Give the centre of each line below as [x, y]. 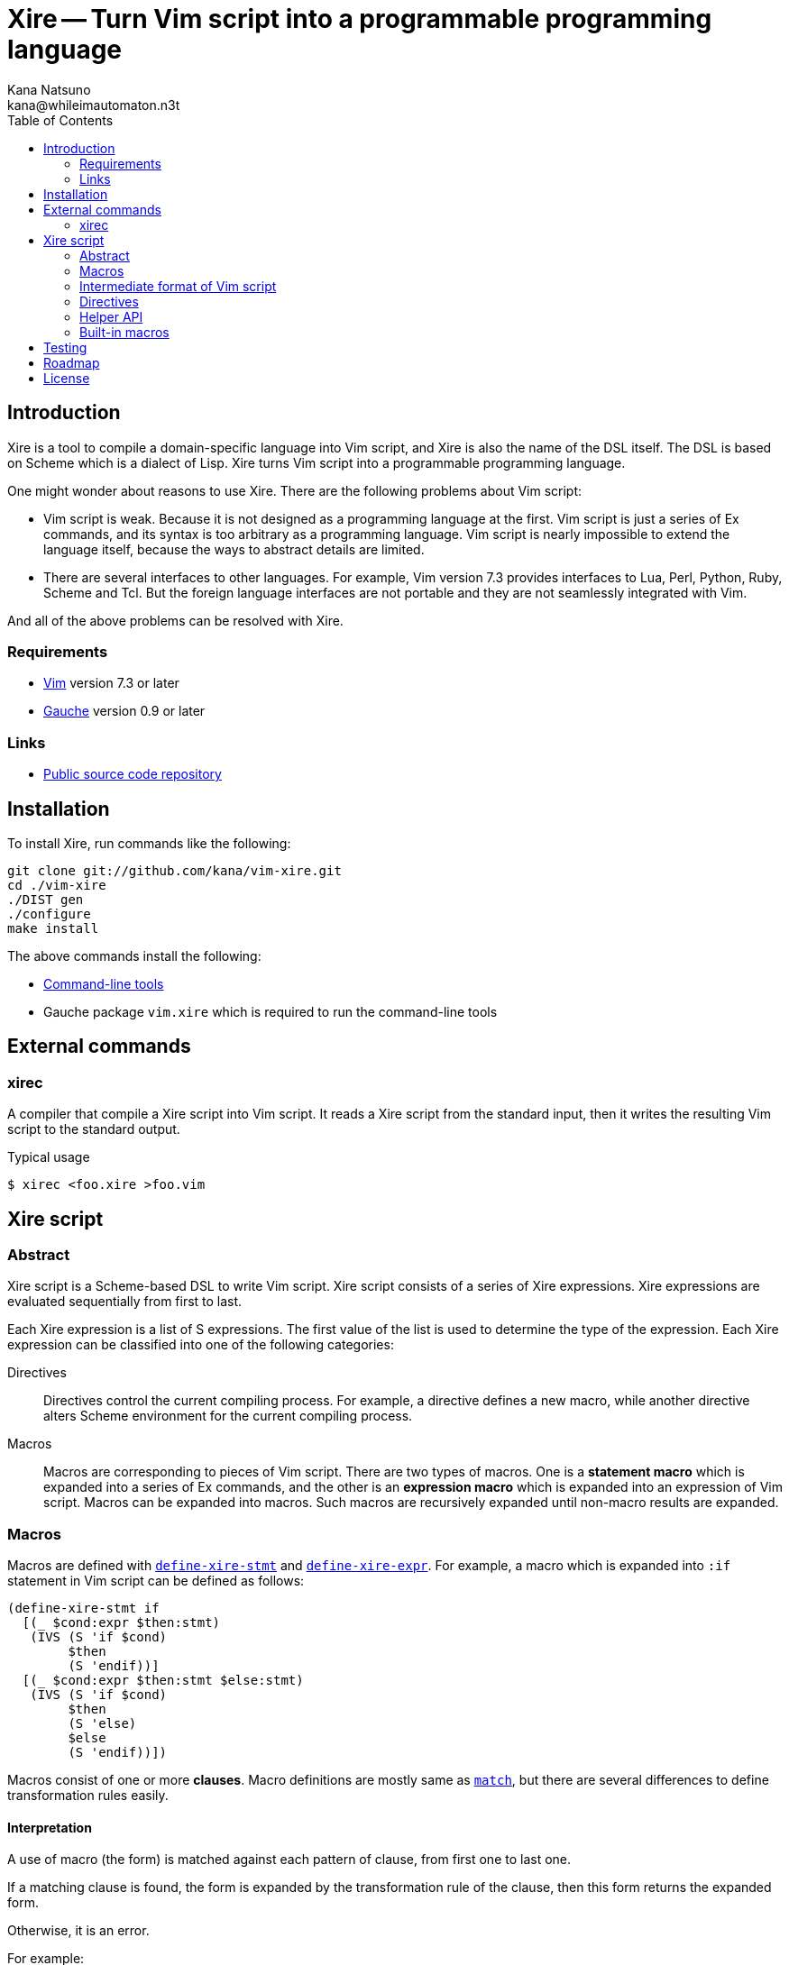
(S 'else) [102, 1724]
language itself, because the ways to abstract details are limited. [234, 549]
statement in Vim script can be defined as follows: [156, 1581]
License [67, 378]
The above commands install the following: [134, 955]
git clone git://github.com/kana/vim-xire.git [174, 870]
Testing [65, 347]
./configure [49, 914]
